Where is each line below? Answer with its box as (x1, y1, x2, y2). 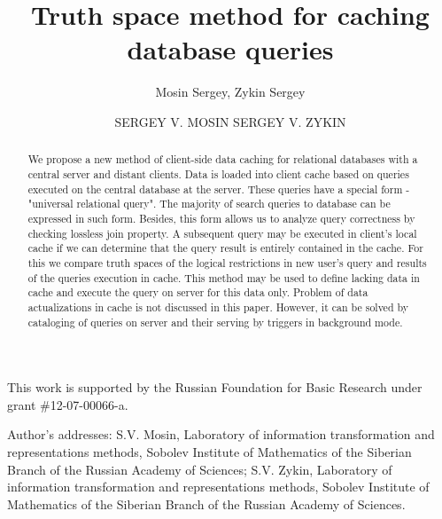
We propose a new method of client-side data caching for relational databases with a (27, 152, 418, 167)
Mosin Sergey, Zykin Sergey (155, 83, 306, 101)
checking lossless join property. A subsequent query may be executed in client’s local (27, 225, 417, 240)
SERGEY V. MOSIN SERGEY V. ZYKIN (114, 112, 346, 130)
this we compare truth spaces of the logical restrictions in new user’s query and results (27, 255, 427, 270)
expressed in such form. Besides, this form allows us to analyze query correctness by (27, 210, 415, 225)
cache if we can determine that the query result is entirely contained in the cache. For (27, 240, 423, 256)
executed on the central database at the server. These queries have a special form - (27, 181, 410, 196)
